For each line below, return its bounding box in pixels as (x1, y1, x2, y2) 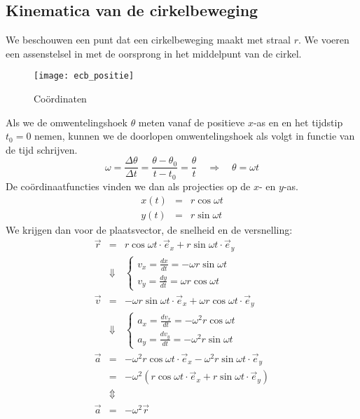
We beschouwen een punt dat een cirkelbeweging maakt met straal (6, 32, 291, 47)
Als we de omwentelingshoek (6, 114, 127, 129)
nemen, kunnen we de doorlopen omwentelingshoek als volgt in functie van (34, 128, 355, 143)
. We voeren (298, 32, 349, 47)
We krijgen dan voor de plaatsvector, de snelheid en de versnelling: (6, 222, 293, 237)
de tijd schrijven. (6, 142, 78, 157)
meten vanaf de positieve (138, 114, 245, 129)
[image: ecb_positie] (34, 71, 134, 81)
